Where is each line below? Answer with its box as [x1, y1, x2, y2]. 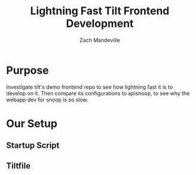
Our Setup [6, 117, 58, 130]
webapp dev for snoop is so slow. [6, 96, 88, 103]
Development [66, 17, 134, 30]
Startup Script [6, 140, 60, 151]
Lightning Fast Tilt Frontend [30, 4, 170, 18]
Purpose [6, 64, 49, 77]
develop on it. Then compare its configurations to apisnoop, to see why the [6, 89, 190, 96]
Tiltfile [6, 161, 31, 171]
